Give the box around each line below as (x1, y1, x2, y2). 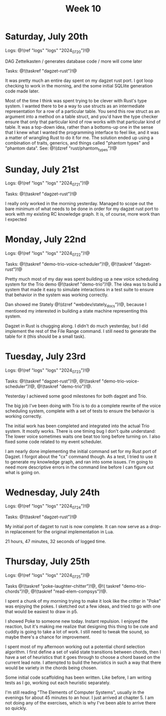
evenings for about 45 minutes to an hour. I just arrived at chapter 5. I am (5, 695, 154, 701)
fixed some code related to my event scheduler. (5, 438, 103, 445)
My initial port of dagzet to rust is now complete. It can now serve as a (5, 524, 149, 530)
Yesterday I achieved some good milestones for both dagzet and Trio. (5, 393, 147, 399)
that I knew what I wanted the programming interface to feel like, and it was (5, 129, 159, 135)
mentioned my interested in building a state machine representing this (5, 308, 148, 314)
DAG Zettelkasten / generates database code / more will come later (5, 58, 143, 64)
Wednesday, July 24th (5, 486, 100, 498)
